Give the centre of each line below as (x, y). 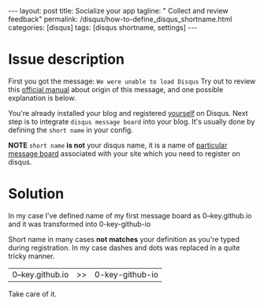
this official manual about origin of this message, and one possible (116, 89)
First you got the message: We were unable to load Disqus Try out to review (132, 81)
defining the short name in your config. (71, 130)
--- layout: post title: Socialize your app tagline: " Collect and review (118, 11)
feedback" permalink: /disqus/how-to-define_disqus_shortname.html (120, 19)
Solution (36, 194)
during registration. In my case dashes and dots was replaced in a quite (124, 247)
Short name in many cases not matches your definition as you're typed (124, 239)
